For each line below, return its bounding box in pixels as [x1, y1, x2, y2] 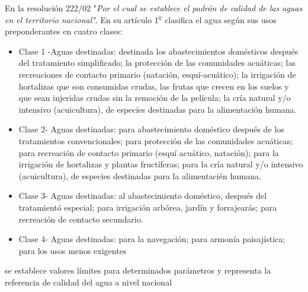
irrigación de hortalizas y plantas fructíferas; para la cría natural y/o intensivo [18, 158, 303, 170]
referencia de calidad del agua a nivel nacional [5, 275, 172, 288]
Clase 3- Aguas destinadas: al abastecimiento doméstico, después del [18, 189, 267, 202]
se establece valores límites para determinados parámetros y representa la [5, 264, 271, 277]
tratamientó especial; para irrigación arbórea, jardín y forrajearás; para [18, 201, 277, 213]
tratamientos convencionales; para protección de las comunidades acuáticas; [18, 134, 293, 147]
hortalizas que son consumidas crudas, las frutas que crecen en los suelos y [18, 80, 289, 92]
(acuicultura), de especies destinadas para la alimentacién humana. [18, 169, 261, 182]
